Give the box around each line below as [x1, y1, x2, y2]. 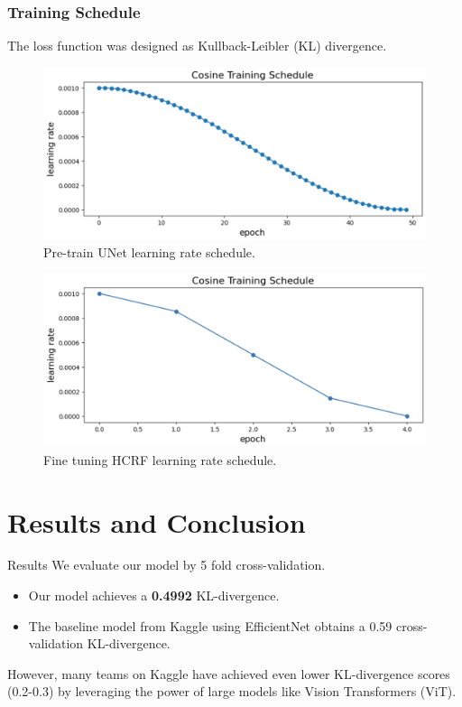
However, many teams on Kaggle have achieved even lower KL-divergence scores [7, 664, 450, 683]
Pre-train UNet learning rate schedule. [43, 242, 255, 261]
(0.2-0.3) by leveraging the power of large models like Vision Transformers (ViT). [7, 682, 457, 701]
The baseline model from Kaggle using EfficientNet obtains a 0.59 [28, 616, 393, 635]
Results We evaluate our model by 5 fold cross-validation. [7, 555, 326, 574]
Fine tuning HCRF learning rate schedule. [43, 450, 277, 469]
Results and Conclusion [7, 503, 306, 540]
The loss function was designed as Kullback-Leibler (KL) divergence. [7, 36, 387, 55]
